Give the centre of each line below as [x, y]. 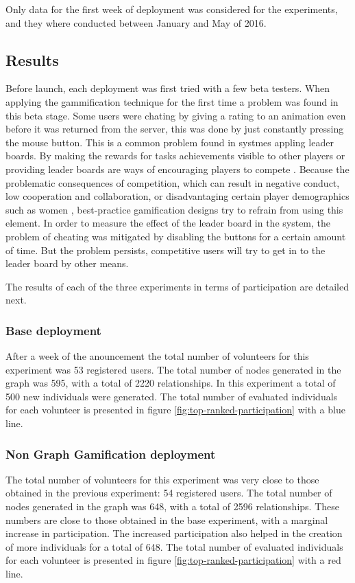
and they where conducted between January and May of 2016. [136, 22]
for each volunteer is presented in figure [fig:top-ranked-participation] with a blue [175, 410]
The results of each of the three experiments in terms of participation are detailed [177, 286]
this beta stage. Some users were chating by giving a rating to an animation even [176, 115]
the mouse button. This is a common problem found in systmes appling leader [170, 142]
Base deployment [53, 330]
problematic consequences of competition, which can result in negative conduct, [173, 182]
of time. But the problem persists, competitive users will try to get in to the [166, 250]
